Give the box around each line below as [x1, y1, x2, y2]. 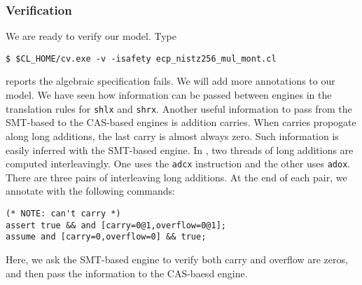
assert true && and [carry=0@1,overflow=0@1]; [6, 220, 226, 230]
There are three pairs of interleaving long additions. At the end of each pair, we [6, 169, 347, 184]
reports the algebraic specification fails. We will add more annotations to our [6, 74, 335, 88]
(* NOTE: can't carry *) [6, 208, 121, 218]
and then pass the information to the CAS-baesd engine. [6, 265, 248, 280]
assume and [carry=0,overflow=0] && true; [6, 232, 207, 242]
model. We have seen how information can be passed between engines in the [6, 88, 332, 102]
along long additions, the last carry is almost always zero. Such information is [6, 128, 339, 143]
